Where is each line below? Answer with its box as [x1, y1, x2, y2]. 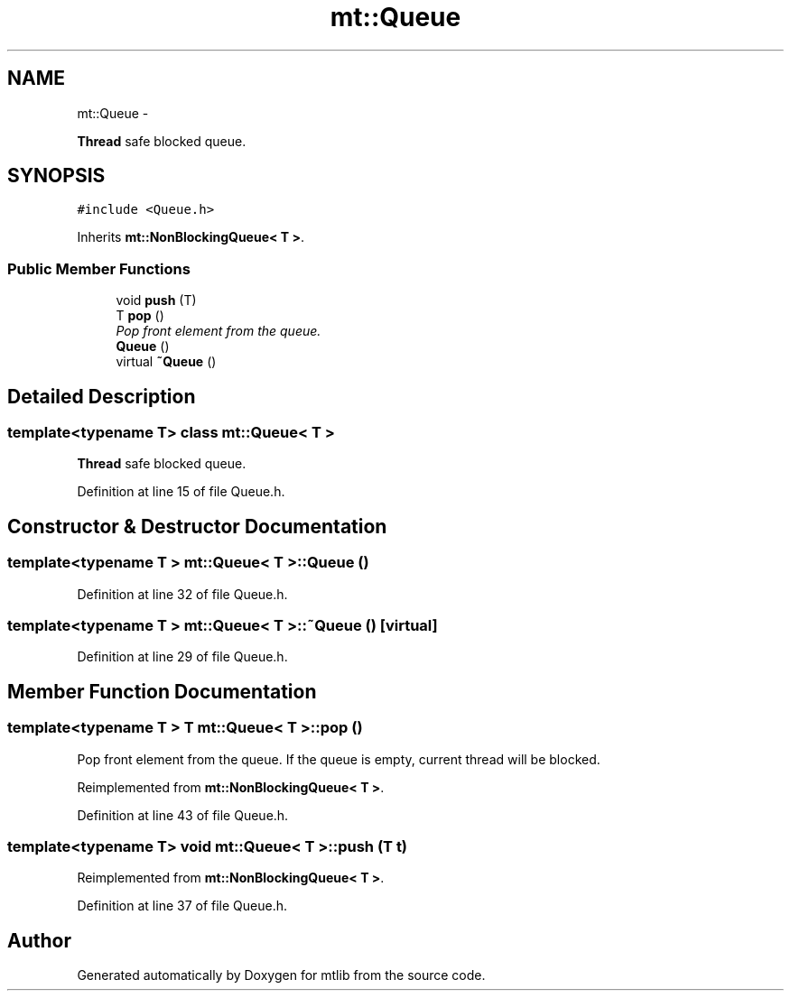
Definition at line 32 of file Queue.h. [77, 586, 288, 602]
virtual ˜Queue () [116, 354, 217, 370]
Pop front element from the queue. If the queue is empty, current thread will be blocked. [77, 751, 600, 767]
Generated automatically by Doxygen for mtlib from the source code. [77, 967, 486, 984]
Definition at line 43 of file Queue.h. [77, 807, 289, 823]
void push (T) [116, 292, 197, 309]
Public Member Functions [7, 259, 191, 278]
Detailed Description [7, 384, 196, 408]
